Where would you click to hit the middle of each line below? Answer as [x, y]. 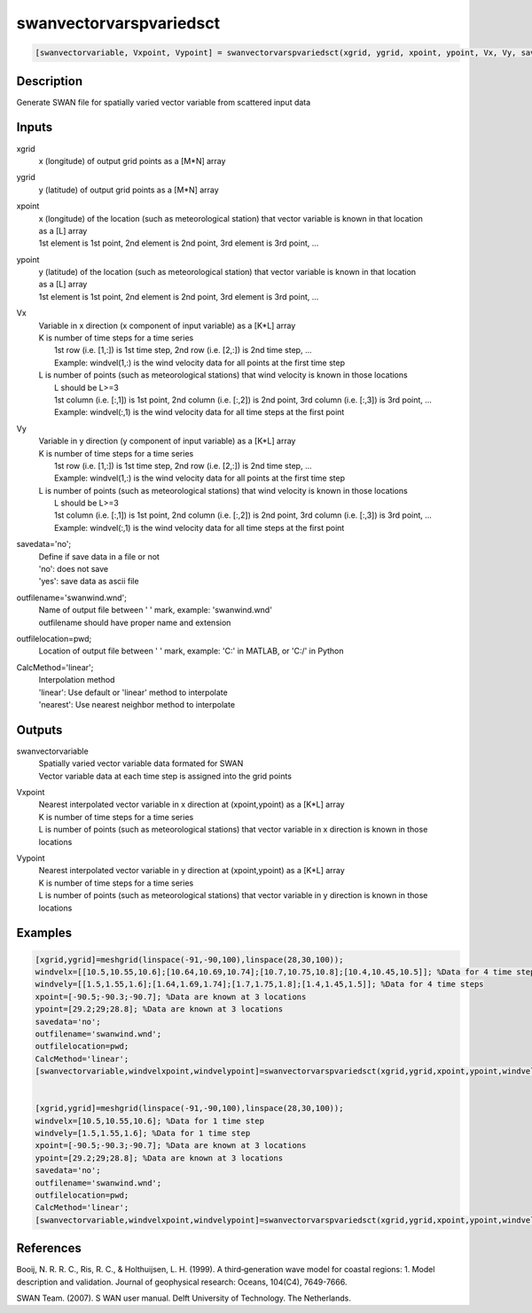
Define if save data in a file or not [99, 556]
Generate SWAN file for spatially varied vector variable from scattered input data [164, 102]
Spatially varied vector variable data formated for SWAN [141, 763]
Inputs [35, 127]
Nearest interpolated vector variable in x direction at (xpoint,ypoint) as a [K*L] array [192, 805]
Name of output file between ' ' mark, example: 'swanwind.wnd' [155, 610]
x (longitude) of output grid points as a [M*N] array [132, 160]
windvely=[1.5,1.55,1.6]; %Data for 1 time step [143, 1133]
